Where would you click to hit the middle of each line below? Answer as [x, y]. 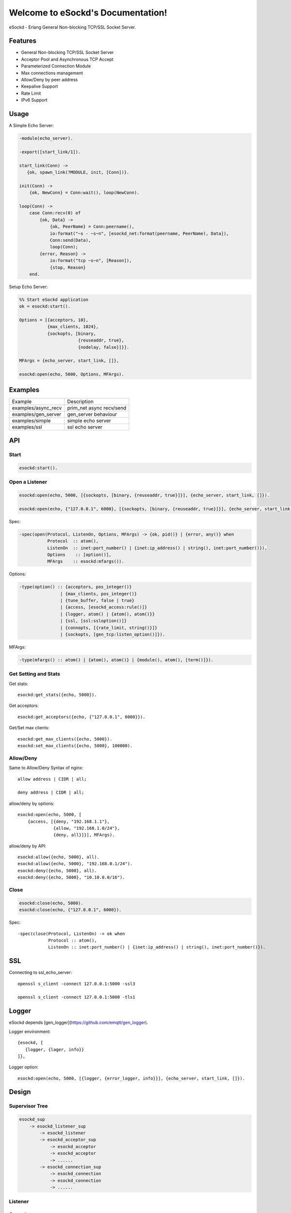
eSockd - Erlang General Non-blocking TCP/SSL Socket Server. [73, 27]
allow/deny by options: [32, 803]
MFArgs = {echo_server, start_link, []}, [69, 361]
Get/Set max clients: [29, 728]
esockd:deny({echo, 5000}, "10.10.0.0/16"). [72, 877]
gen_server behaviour [92, 414]
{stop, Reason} [68, 267]
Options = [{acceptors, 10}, [54, 320]
